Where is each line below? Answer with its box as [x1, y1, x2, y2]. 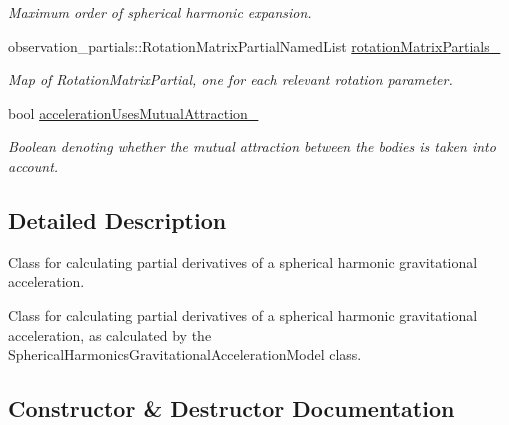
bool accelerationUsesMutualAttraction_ [8, 102, 259, 123]
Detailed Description [8, 204, 227, 235]
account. [8, 155, 59, 176]
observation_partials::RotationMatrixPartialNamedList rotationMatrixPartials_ [8, 35, 501, 56]
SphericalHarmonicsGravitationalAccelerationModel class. [8, 344, 362, 365]
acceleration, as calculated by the [8, 324, 212, 345]
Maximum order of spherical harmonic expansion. [8, 2, 312, 22]
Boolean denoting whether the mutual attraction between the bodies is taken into [8, 136, 496, 157]
